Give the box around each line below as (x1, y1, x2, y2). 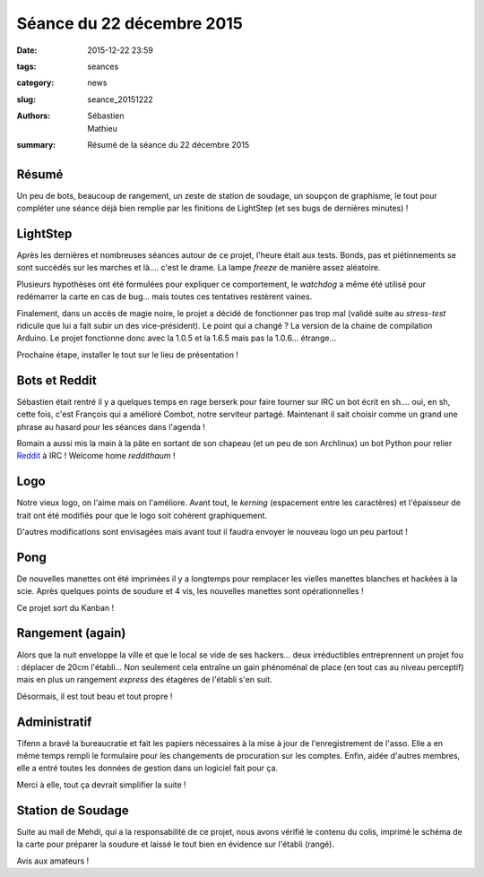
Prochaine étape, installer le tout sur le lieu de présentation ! (16, 349, 239, 360)
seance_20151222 (87, 94, 154, 105)
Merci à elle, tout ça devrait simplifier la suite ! (16, 779, 187, 790)
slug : (16, 94, 36, 105)
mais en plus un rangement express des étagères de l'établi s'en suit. (16, 675, 272, 685)
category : (16, 77, 55, 89)
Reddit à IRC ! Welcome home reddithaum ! (16, 451, 176, 461)
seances (87, 61, 119, 72)
